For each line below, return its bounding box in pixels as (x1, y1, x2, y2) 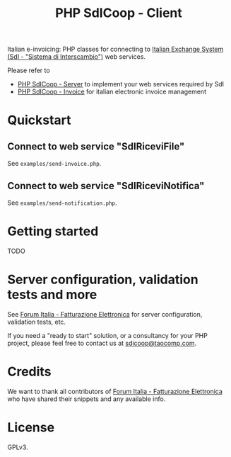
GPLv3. (7, 443, 28, 451)
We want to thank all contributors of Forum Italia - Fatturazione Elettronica (7, 387, 223, 395)
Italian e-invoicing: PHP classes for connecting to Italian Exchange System (7, 45, 224, 54)
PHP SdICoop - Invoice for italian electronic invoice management (17, 87, 207, 96)
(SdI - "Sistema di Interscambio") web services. (7, 52, 146, 61)
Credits (7, 363, 52, 380)
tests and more (7, 287, 97, 303)
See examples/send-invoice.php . (7, 159, 102, 168)
